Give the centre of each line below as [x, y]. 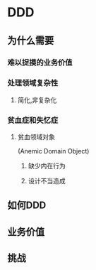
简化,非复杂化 [37, 99]
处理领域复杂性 [33, 83]
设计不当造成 [47, 181]
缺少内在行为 [47, 166]
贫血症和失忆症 [33, 120]
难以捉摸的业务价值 [40, 63]
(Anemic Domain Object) [53, 151]
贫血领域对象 [36, 137]
